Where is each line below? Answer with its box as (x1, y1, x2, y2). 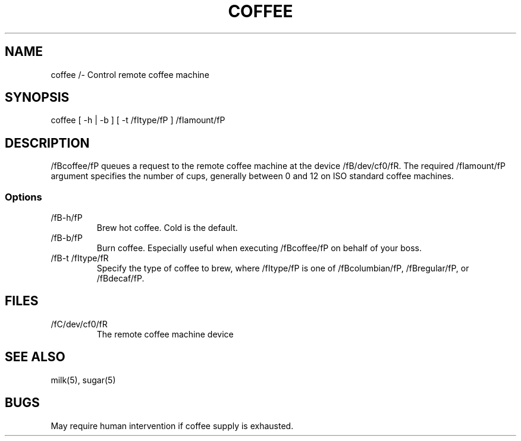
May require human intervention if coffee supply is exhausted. (51, 420, 294, 431)
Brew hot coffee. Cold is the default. (96, 223, 238, 233)
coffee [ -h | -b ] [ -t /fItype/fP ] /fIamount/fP (51, 115, 225, 126)
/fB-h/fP (51, 212, 83, 223)
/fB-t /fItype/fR (51, 253, 109, 264)
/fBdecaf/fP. (96, 273, 145, 284)
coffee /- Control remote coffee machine (51, 69, 209, 80)
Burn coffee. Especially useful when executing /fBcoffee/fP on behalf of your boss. (96, 243, 422, 254)
